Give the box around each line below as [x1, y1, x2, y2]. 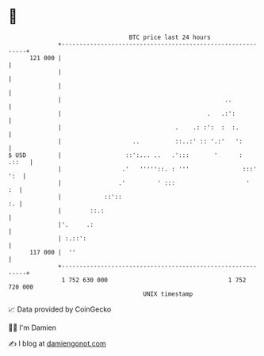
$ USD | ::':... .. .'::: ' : [8, 151, 243, 159]
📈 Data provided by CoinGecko [8, 304, 112, 314]
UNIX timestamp [143, 289, 193, 298]
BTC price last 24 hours [128, 33, 212, 41]
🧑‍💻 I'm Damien [8, 323, 57, 332]
